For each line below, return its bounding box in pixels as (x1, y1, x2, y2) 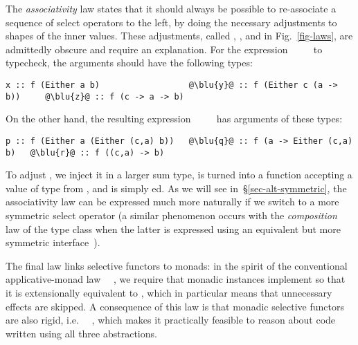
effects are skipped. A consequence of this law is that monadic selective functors (6, 299, 344, 313)
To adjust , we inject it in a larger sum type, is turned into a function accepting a (6, 167, 352, 182)
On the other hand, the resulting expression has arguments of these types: (6, 111, 343, 126)
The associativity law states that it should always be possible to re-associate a (6, 1, 337, 15)
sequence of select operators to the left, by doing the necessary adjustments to (6, 15, 337, 29)
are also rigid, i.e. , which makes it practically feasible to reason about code (6, 313, 336, 327)
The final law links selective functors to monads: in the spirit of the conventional (6, 258, 348, 272)
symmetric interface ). (6, 235, 100, 250)
